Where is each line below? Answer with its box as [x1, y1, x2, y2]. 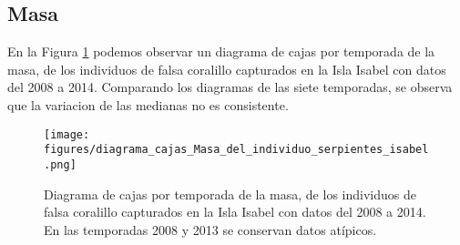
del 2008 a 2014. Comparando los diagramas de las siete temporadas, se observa [7, 77, 453, 97]
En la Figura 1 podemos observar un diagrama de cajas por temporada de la [7, 42, 435, 61]
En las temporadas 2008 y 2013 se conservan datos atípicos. [44, 219, 377, 239]
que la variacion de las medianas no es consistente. [7, 95, 289, 114]
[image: [44, 128, 90, 141]
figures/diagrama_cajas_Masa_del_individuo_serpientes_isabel [44, 143, 429, 157]
